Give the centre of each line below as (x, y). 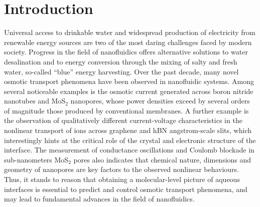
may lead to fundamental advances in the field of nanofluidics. (99, 199)
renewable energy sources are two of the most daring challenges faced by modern (128, 42)
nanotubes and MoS (35, 101)
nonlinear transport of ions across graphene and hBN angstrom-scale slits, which (128, 130)
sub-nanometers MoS (36, 159)
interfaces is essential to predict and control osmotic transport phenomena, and (126, 189)
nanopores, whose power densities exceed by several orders (160, 101)
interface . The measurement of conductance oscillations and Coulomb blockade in (129, 150)
